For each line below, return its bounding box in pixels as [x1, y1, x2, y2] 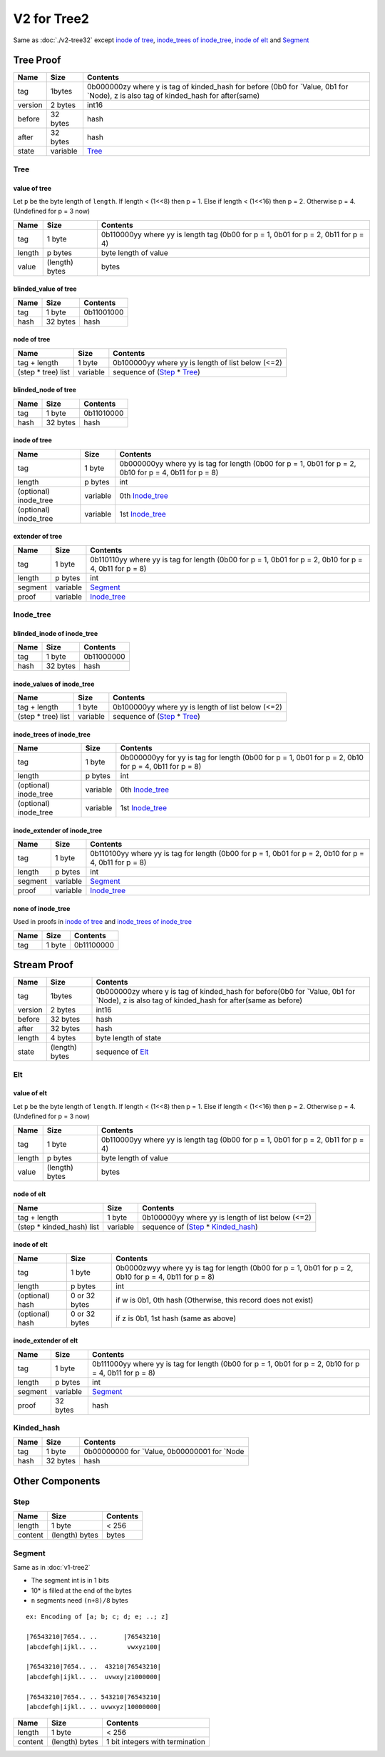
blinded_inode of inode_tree [13, 629, 98, 637]
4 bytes [50, 1033, 76, 1043]
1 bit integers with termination [106, 1737, 206, 1747]
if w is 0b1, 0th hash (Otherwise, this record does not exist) [115, 1295, 314, 1305]
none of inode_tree [13, 904, 71, 912]
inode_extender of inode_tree [13, 826, 103, 835]
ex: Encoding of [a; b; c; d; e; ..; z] [26, 1613, 169, 1621]
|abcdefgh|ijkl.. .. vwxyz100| [26, 1643, 162, 1651]
